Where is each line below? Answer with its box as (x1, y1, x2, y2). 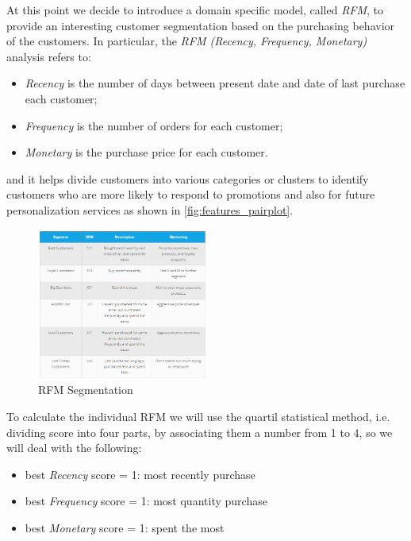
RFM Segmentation (38, 381, 133, 398)
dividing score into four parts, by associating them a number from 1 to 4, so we (6, 423, 393, 440)
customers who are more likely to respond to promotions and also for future (6, 186, 375, 203)
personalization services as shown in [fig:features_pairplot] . (6, 201, 294, 218)
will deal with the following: (6, 439, 142, 456)
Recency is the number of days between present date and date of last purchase (25, 75, 405, 91)
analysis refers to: (6, 48, 91, 64)
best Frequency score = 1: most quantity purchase (25, 493, 267, 509)
